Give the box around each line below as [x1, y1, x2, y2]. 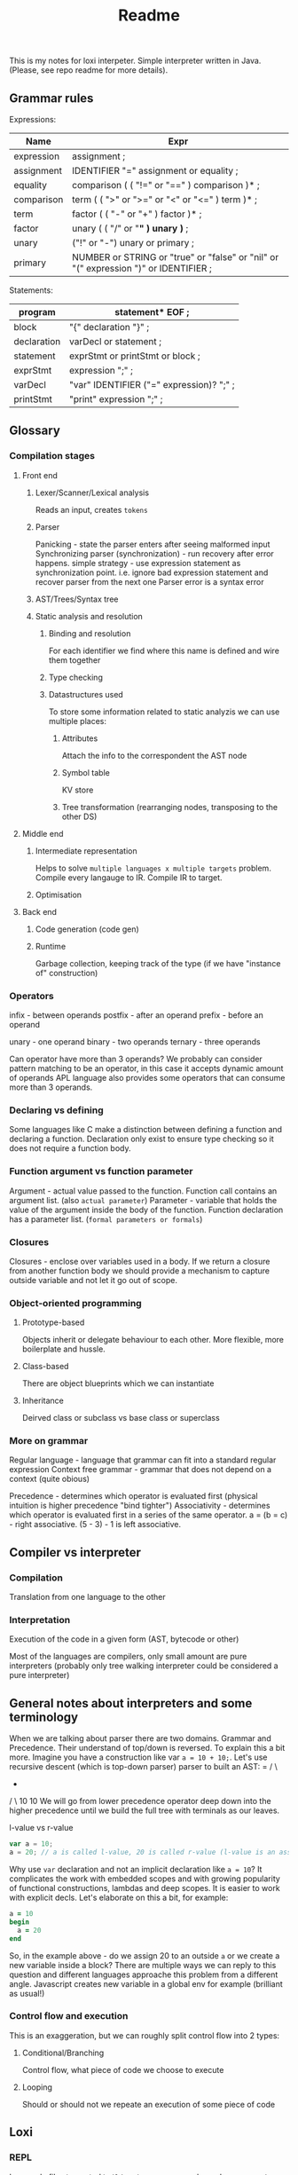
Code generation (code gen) [35, 924, 139, 934]
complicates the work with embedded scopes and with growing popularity [9, 1873, 281, 1884]
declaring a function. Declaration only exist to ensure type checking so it [9, 1133, 275, 1145]
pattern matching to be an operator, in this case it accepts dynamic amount [9, 1062, 284, 1074]
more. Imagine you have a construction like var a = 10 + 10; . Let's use [9, 1752, 268, 1762]
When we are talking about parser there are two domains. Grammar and [9, 1733, 272, 1744]
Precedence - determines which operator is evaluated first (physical [9, 1491, 259, 1501]
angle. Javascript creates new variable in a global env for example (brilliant [9, 1978, 284, 1989]
